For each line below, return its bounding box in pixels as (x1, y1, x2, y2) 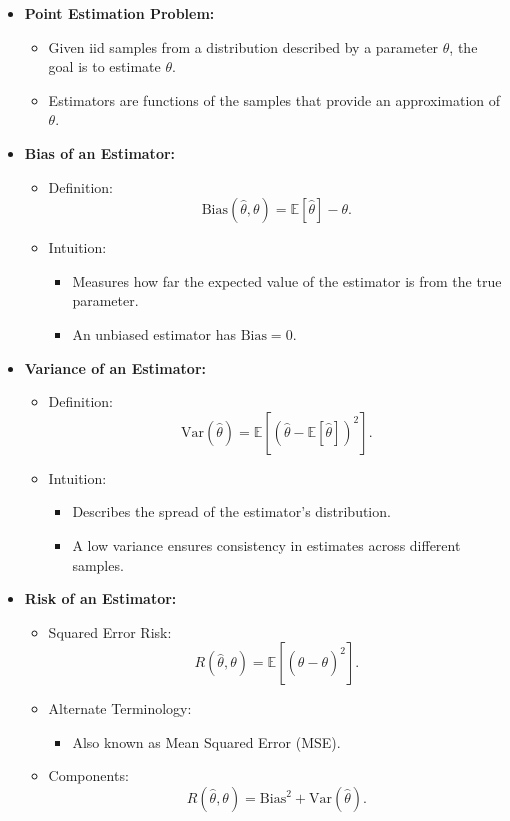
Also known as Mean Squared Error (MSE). (72, 731, 341, 752)
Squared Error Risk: (48, 621, 172, 642)
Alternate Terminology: (48, 698, 192, 719)
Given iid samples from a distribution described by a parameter (48, 36, 439, 57)
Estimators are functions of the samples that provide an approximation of (48, 89, 501, 110)
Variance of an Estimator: (24, 357, 206, 378)
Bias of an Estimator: (24, 142, 176, 163)
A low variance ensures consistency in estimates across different (72, 534, 461, 555)
